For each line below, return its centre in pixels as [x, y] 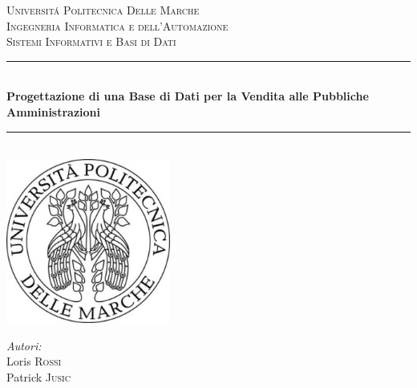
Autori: [24, 345]
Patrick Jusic [38, 377]
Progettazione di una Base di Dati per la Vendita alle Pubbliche [188, 96]
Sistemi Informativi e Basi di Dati [91, 41]
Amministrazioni [54, 111]
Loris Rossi [34, 361]
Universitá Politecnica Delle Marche [103, 10]
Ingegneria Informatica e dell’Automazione [117, 25]
